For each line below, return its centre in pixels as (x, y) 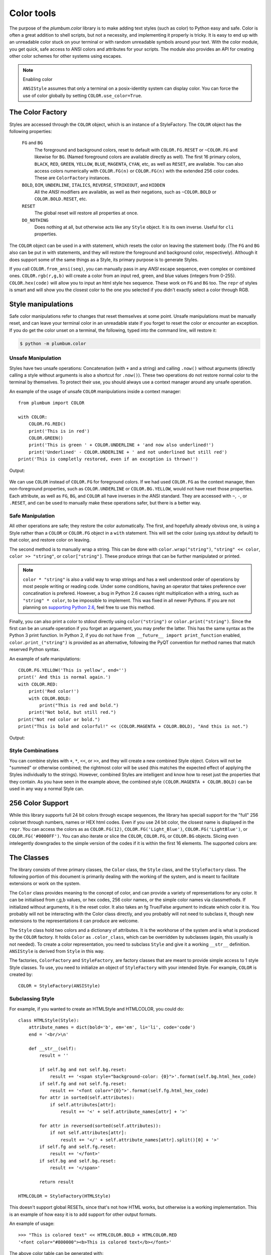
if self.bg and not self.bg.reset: (83, 1070)
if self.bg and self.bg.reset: (78, 1161)
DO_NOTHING (35, 220)
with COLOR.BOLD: (50, 698)
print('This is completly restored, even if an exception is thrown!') (108, 459)
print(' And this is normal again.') (65, 677)
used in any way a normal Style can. (47, 789)
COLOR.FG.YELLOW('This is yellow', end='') (73, 670)
